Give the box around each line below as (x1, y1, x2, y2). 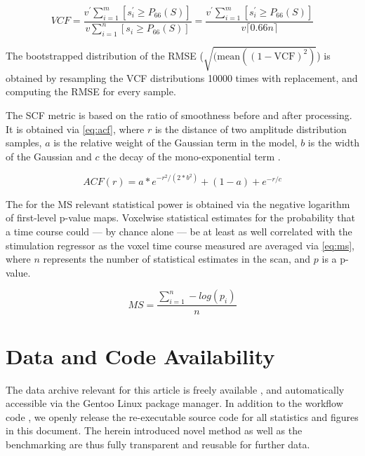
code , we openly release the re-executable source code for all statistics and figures (6, 409, 359, 424)
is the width (307, 135, 360, 150)
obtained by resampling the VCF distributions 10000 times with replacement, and (6, 70, 358, 85)
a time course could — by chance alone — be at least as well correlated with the (6, 223, 352, 238)
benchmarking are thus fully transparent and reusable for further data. (6, 436, 310, 451)
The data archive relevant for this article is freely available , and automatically (6, 382, 345, 396)
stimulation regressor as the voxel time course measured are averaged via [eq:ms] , (6, 237, 354, 252)
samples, (6, 135, 42, 150)
